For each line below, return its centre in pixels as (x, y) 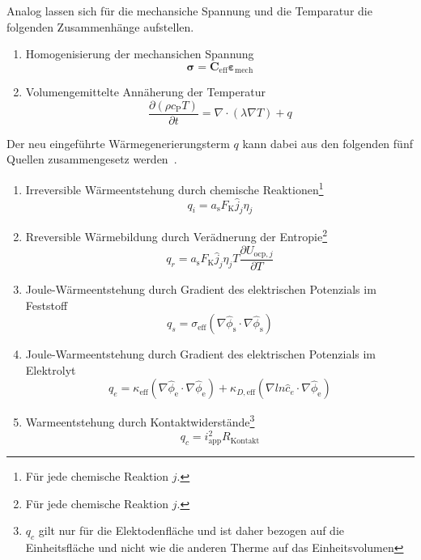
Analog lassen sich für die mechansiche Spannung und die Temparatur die (189, 11)
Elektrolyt (51, 369)
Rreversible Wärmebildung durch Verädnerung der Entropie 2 (176, 235)
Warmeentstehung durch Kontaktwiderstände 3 (140, 421)
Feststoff (47, 305)
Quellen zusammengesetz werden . (92, 159)
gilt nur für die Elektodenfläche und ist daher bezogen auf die (191, 530)
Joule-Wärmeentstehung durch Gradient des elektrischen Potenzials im (201, 289)
